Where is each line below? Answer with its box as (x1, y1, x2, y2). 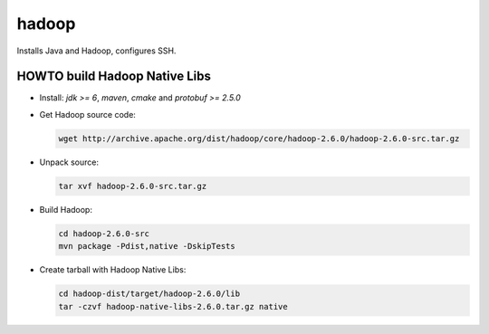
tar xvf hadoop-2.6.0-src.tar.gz (58, 181, 207, 191)
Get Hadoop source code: (39, 109, 136, 119)
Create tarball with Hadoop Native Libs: (39, 264, 187, 275)
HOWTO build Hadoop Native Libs (16, 69, 212, 84)
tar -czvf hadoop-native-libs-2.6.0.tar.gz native (58, 301, 289, 311)
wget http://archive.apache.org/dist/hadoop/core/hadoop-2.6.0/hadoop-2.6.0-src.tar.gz (58, 133, 460, 144)
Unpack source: (39, 157, 100, 167)
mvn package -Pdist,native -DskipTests (58, 241, 235, 252)
